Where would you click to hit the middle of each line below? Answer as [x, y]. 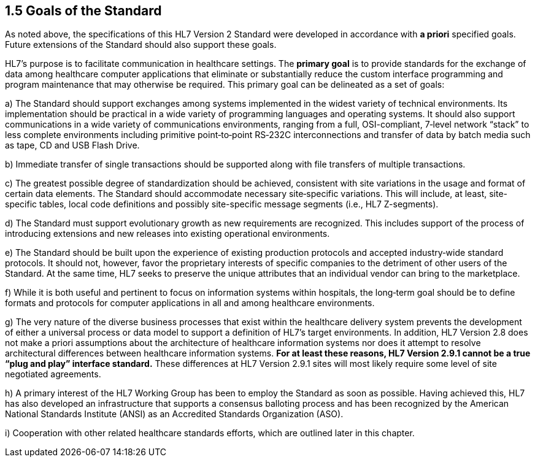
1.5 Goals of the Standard [83, 11]
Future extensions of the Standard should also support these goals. [141, 45]
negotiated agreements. [53, 374]
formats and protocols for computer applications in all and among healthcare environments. [190, 303]
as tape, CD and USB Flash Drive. [72, 145]
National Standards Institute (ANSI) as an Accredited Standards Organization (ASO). [174, 414]
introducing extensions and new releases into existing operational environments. [167, 234]
